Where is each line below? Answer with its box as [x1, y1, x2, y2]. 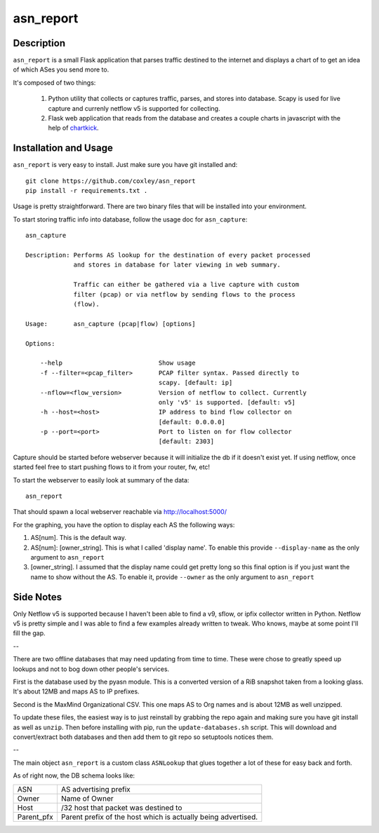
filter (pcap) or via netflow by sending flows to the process [73, 290, 296, 298]
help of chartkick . [48, 123, 99, 133]
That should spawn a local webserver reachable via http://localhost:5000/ [13, 508, 227, 516]
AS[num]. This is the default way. [30, 534, 126, 542]
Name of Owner [60, 793, 114, 803]
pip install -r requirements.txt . [25, 187, 148, 195]
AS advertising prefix [60, 784, 131, 794]
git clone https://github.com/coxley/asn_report [25, 177, 196, 185]
